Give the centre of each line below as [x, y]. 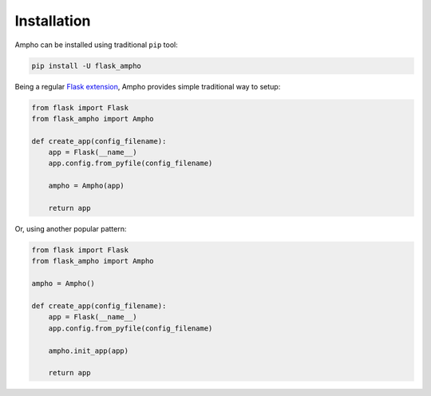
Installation [53, 21]
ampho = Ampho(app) [87, 186]
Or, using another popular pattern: [71, 229]
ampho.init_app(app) [89, 350]
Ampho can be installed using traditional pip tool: [97, 45]
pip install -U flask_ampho [86, 65]
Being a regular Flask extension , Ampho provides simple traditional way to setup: [148, 86]
